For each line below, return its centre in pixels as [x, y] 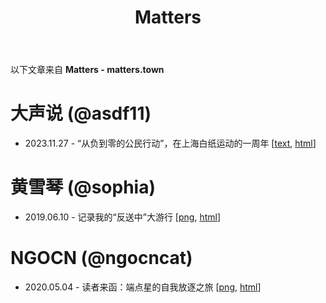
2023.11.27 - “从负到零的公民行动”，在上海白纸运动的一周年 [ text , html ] [170, 143]
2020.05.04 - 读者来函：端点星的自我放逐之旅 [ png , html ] [143, 287]
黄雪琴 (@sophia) [83, 187]
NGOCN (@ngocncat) [101, 258]
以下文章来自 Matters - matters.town [87, 70]
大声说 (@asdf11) [81, 113]
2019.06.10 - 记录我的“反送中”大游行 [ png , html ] [122, 217]
